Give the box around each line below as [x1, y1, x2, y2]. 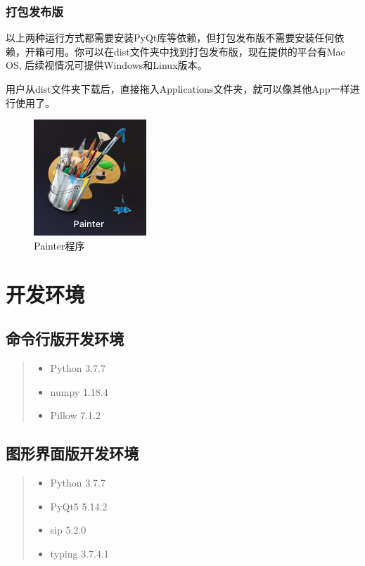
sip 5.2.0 [50, 522, 87, 537]
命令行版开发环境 [6, 328, 124, 349]
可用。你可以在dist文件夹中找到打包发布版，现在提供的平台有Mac [44, 44, 345, 58]
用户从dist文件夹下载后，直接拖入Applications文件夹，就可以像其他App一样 [6, 82, 350, 96]
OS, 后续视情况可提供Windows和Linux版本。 [6, 58, 207, 72]
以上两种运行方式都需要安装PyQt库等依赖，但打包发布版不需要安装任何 [6, 30, 335, 45]
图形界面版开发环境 [6, 442, 139, 464]
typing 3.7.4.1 [50, 546, 109, 560]
